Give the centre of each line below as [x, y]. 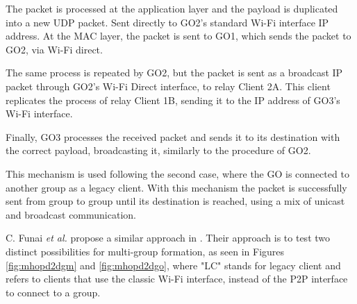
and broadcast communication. [71, 214]
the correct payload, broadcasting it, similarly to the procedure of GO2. [158, 150]
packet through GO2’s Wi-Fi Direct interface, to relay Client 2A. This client [168, 86]
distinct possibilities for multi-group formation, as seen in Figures [145, 251]
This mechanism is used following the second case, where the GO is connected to [177, 173]
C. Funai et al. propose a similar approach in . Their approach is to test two [168, 238]
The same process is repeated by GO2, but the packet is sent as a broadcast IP [174, 73]
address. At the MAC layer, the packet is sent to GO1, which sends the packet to [178, 36]
